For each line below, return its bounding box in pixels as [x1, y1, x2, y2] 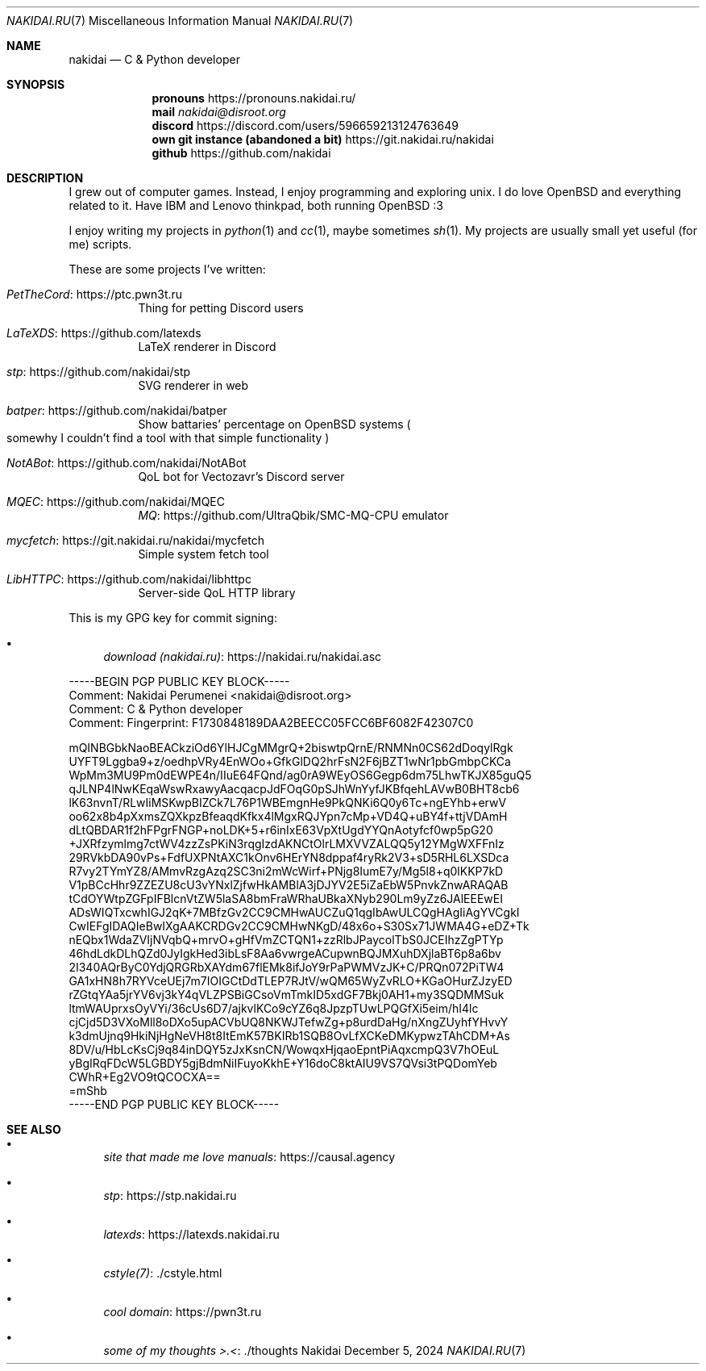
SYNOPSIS [6, 77, 65, 91]
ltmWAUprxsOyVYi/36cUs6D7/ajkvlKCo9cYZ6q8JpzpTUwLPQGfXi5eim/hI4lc [69, 1001, 479, 1015]
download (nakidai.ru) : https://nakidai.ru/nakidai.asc [103, 650, 382, 663]
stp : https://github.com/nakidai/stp [6, 365, 191, 378]
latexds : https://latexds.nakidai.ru [103, 1227, 280, 1241]
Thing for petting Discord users [138, 301, 304, 315]
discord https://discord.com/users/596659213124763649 [152, 119, 459, 132]
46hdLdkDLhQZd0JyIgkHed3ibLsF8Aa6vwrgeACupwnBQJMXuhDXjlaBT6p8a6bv [69, 947, 501, 960]
